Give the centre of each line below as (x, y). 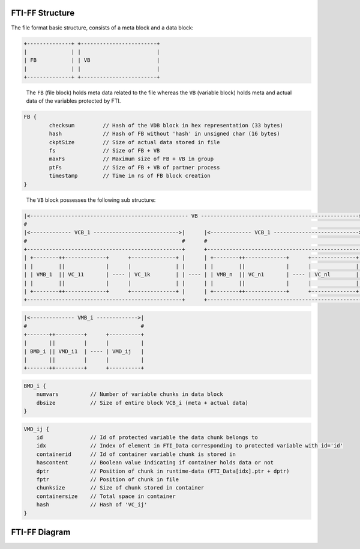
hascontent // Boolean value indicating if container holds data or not (155, 463)
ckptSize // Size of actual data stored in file (134, 142)
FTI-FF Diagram (41, 532)
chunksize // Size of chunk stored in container (120, 488)
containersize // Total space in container (106, 496)
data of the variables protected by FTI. (73, 101)
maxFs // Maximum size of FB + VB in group (131, 159)
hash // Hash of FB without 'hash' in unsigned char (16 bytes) (164, 134)
